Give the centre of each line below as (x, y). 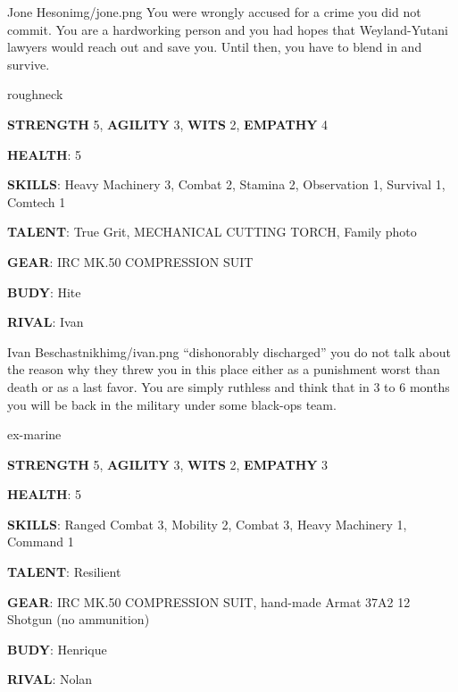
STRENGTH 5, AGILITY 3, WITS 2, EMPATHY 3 (168, 464)
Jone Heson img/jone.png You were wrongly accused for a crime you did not (214, 12)
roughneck (35, 94)
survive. (29, 64)
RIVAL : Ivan (46, 322)
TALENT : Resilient (64, 572)
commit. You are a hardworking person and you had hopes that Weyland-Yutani (228, 29)
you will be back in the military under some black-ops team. (172, 404)
